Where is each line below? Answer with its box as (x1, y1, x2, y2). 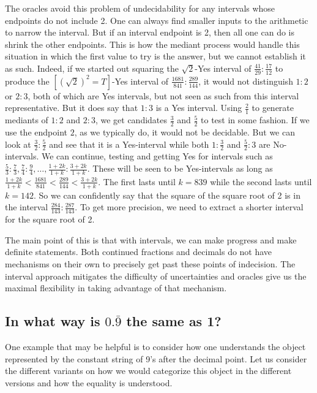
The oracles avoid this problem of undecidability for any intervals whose (5, 2, 275, 14)
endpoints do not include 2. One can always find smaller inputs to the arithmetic (5, 13, 308, 26)
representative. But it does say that (5, 101, 138, 114)
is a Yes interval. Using (155, 101, 242, 114)
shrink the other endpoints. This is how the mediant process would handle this (5, 37, 300, 50)
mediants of (5, 113, 48, 126)
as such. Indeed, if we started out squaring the (5, 61, 179, 74)
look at (5, 137, 31, 150)
